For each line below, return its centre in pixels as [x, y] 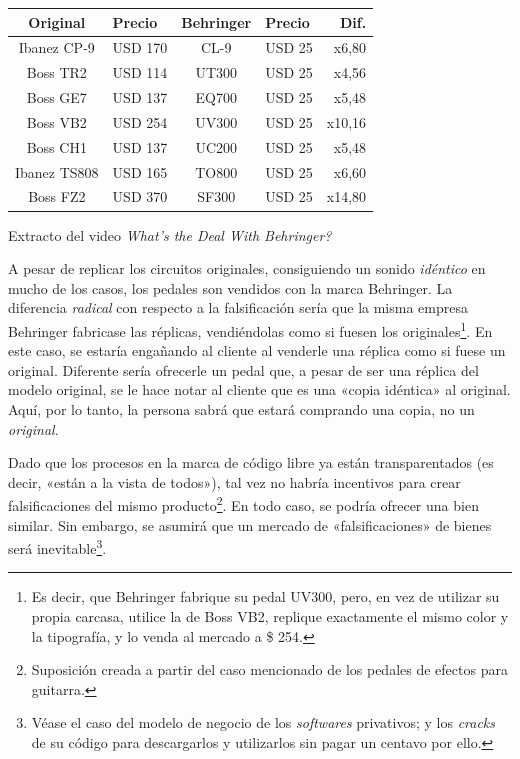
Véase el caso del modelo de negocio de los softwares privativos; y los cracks [263, 722]
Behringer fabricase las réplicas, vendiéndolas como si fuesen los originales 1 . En [250, 329]
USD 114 [140, 72]
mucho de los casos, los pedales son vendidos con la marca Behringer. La [230, 287]
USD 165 [140, 171]
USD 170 [140, 47]
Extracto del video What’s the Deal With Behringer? [170, 234]
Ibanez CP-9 [56, 47]
